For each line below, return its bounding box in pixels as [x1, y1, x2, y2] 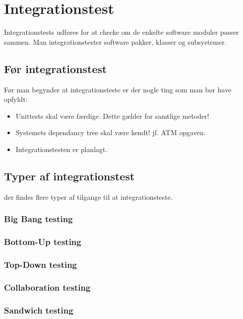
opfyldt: [4, 94, 28, 104]
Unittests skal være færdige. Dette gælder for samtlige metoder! [15, 110, 209, 121]
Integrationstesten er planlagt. [15, 144, 108, 154]
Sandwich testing [4, 304, 73, 316]
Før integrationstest [4, 61, 107, 76]
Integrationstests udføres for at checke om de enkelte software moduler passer [4, 27, 239, 37]
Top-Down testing [4, 258, 77, 270]
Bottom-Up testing [4, 236, 81, 248]
